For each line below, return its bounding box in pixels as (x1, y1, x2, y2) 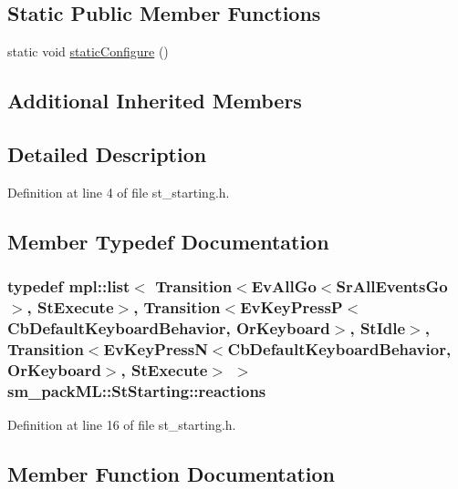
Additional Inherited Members (7, 87, 302, 115)
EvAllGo (251, 275, 317, 298)
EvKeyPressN (103, 337, 208, 360)
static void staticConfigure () (7, 42, 169, 61)
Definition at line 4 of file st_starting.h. (7, 182, 230, 201)
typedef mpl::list (7, 275, 130, 298)
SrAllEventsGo (336, 275, 448, 298)
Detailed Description (7, 139, 207, 168)
